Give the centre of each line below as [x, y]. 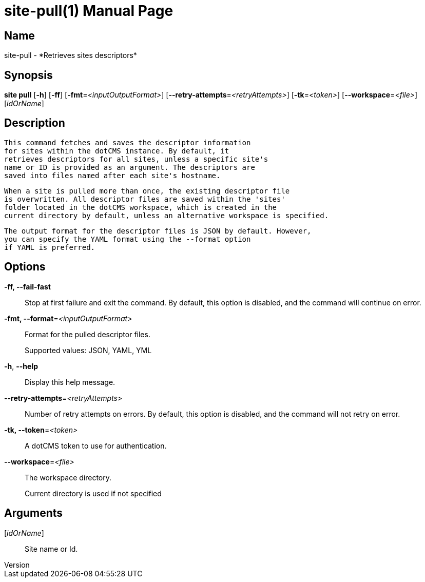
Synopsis [28, 75]
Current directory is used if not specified [93, 493]
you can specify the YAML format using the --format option [128, 239]
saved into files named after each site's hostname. [112, 175]
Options [25, 267]
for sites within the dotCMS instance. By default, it [117, 151]
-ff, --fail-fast [27, 286]
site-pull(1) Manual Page [89, 11]
